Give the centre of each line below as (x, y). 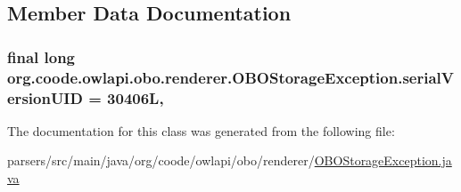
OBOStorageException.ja (383, 160)
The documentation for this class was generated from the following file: (201, 130)
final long (41, 56)
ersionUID (45, 97)
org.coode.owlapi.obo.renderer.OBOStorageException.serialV (230, 77)
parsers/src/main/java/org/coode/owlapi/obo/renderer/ (161, 160)
